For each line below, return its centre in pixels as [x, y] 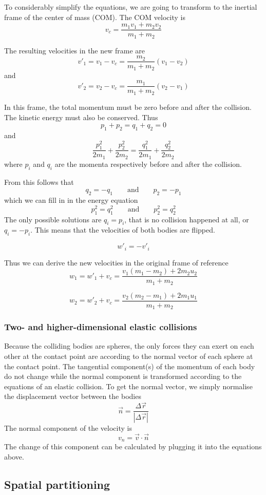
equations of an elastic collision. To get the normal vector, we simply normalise [128, 386]
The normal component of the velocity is [68, 428]
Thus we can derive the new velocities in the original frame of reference [116, 262]
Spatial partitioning [57, 484]
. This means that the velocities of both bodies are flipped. [123, 230]
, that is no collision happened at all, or [187, 219]
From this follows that [39, 182]
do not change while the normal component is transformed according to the [123, 376]
